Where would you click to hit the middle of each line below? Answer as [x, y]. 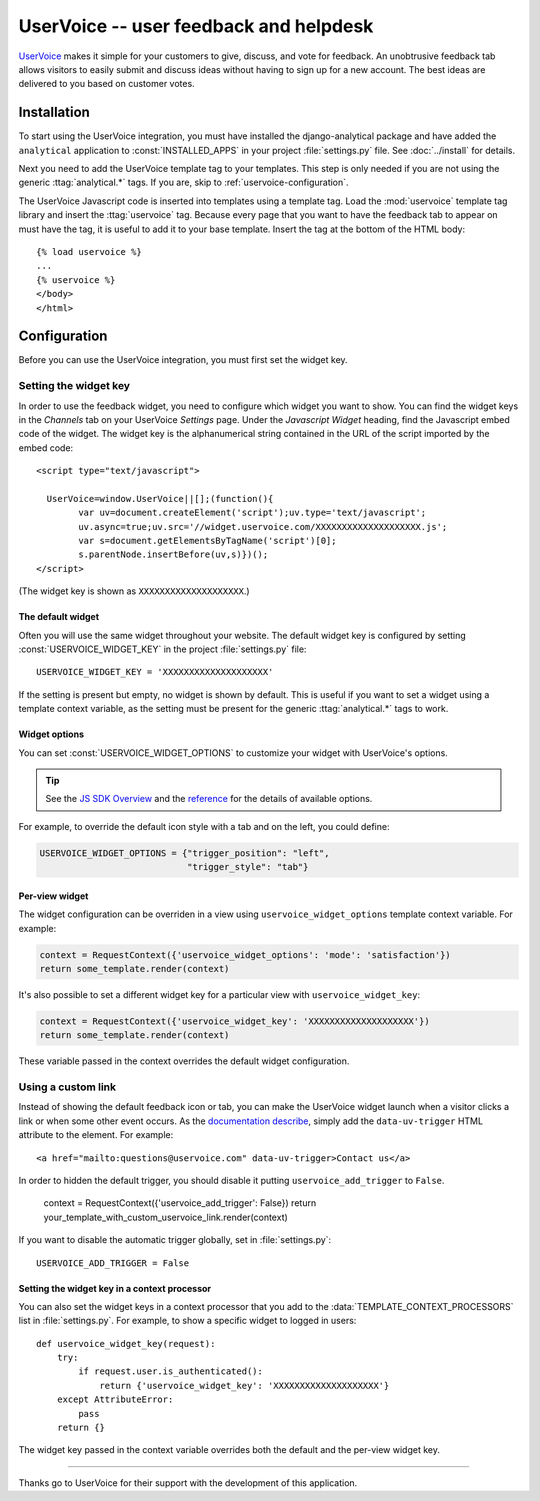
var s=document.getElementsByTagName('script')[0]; [207, 541]
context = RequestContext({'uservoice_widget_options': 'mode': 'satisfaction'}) [245, 954]
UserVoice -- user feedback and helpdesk [196, 26]
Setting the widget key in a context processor [115, 1288]
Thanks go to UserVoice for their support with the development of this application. [188, 1482]
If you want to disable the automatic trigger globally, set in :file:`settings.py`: [175, 1240]
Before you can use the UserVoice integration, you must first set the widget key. [183, 360]
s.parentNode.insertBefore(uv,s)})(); [173, 554]
